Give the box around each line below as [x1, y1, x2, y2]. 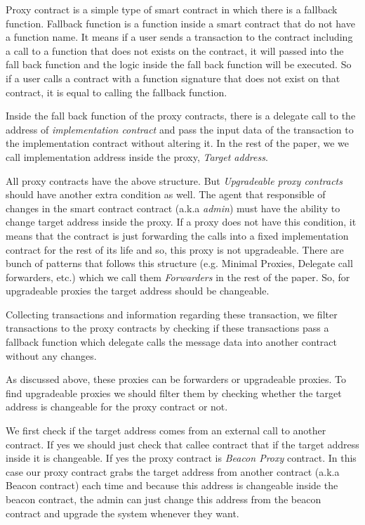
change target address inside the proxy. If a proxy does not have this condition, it [6, 214, 357, 229]
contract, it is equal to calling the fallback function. [6, 84, 227, 99]
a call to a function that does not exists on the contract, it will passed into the [6, 43, 344, 58]
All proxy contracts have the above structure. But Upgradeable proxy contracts [6, 173, 343, 188]
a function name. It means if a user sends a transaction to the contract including [6, 30, 353, 44]
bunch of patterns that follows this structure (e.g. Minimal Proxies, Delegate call [6, 256, 353, 271]
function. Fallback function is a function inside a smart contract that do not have [6, 15, 355, 30]
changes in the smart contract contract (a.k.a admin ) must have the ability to [6, 200, 340, 215]
